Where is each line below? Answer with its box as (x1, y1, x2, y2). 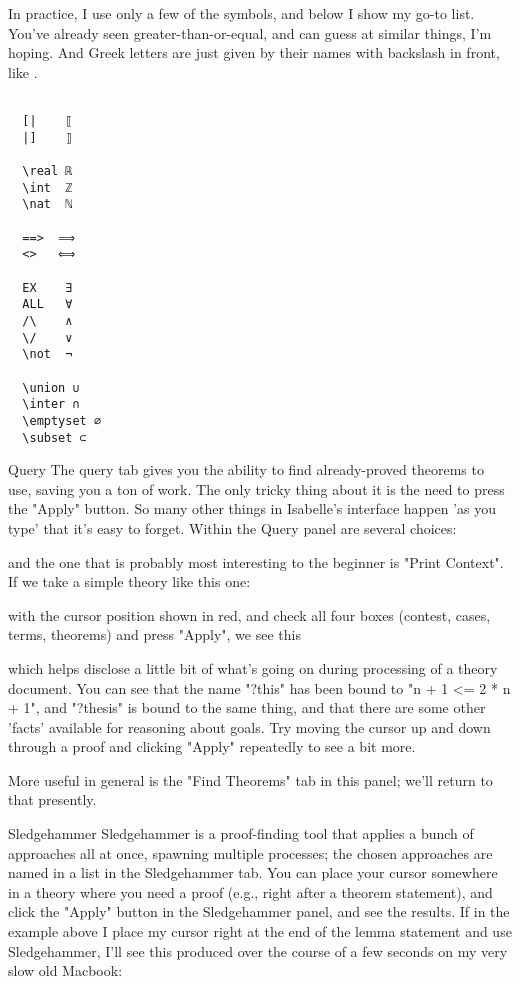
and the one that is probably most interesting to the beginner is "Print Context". (8, 551, 504, 572)
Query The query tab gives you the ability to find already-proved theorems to (8, 459, 484, 480)
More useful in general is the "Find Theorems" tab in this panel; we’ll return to (8, 769, 493, 790)
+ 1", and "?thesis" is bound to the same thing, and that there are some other (8, 697, 486, 718)
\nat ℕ (22, 197, 73, 212)
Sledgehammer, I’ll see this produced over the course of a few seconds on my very (8, 940, 508, 961)
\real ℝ (22, 164, 73, 178)
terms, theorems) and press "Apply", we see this (8, 624, 301, 645)
